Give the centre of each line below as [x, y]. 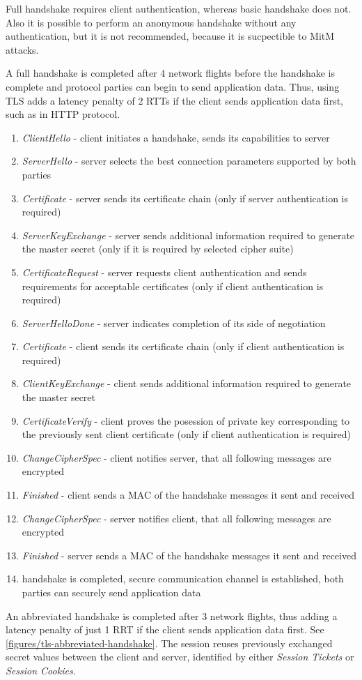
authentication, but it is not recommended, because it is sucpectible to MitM [170, 36]
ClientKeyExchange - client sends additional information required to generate [187, 383]
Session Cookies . [41, 670]
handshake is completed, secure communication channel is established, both [183, 579]
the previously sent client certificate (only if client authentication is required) [186, 434]
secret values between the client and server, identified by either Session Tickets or [180, 657]
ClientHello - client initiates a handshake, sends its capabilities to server [176, 137]
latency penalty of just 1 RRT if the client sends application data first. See [165, 629]
